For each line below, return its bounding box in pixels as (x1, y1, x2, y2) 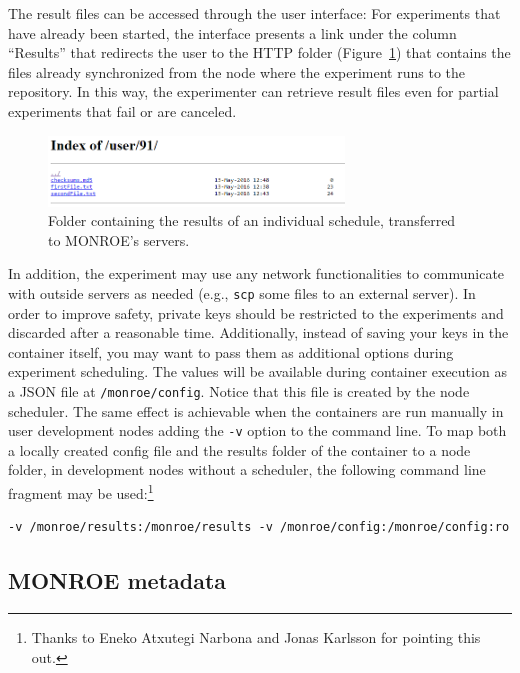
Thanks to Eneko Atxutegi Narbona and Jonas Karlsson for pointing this (31, 627, 481, 648)
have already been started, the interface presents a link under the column (8, 22, 457, 43)
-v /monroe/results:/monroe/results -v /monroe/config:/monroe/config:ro (8, 520, 510, 535)
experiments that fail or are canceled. (8, 100, 237, 121)
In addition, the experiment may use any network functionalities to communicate (8, 263, 505, 284)
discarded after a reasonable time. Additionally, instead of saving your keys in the (8, 322, 509, 343)
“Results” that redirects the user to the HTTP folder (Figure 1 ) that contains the (8, 42, 511, 63)
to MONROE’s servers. (48, 229, 190, 250)
